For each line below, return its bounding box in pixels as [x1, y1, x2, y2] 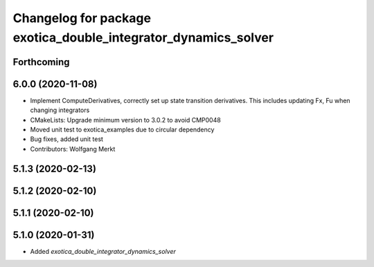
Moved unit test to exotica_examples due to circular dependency [30, 125, 215, 134]
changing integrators [30, 106, 90, 114]
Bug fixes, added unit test [30, 135, 104, 143]
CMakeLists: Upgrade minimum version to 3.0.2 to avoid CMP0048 [30, 116, 221, 124]
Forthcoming [12, 56, 70, 68]
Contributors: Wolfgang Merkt [30, 145, 116, 153]
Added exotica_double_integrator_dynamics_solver [30, 247, 177, 255]
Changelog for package [12, 10, 152, 26]
